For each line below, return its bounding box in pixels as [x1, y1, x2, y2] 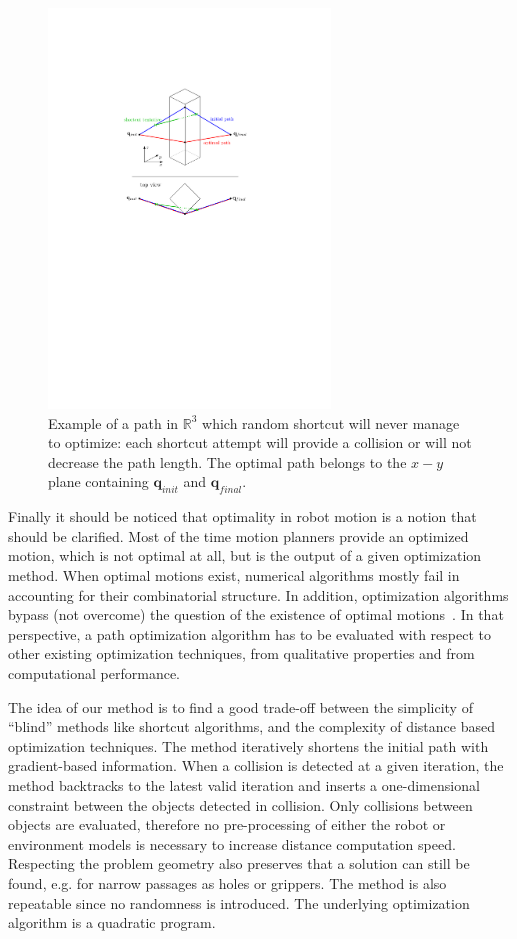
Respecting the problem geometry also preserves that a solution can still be [8, 853, 470, 874]
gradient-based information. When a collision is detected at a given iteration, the [8, 755, 504, 776]
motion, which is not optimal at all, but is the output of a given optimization [8, 545, 482, 566]
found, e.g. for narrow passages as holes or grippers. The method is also [8, 872, 447, 893]
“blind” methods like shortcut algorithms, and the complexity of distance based [8, 716, 495, 737]
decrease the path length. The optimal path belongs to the [48, 451, 407, 472]
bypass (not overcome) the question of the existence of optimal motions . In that [8, 604, 504, 625]
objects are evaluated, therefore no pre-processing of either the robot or [8, 814, 446, 835]
